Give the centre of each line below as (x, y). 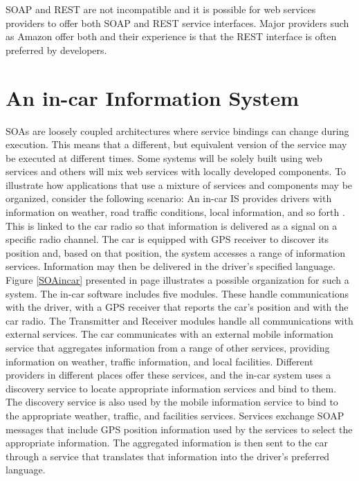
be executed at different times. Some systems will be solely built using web (164, 157)
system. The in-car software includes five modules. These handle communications (177, 293)
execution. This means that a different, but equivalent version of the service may (176, 144)
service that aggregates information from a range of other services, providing (168, 347)
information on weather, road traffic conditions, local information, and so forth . (175, 212)
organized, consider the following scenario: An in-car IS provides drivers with (169, 198)
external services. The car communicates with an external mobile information (169, 334)
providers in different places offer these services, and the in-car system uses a (168, 375)
